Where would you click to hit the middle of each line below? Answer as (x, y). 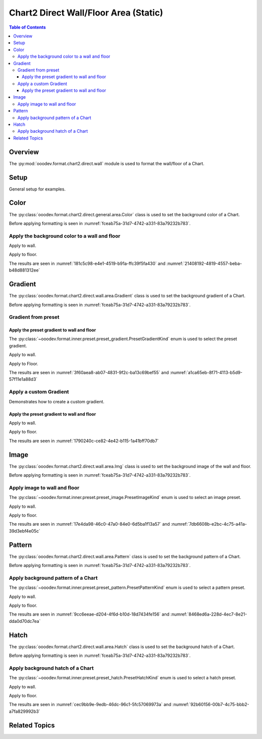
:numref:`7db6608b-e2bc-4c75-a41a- (209, 524)
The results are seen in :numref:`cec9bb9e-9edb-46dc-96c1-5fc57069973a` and (90, 705)
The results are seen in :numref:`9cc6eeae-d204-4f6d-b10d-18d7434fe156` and (89, 614)
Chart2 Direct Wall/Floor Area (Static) (86, 13)
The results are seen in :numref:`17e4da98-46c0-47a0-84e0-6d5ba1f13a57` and (89, 524)
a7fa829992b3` (25, 711)
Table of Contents (27, 27)
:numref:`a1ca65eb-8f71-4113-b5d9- (206, 373)
